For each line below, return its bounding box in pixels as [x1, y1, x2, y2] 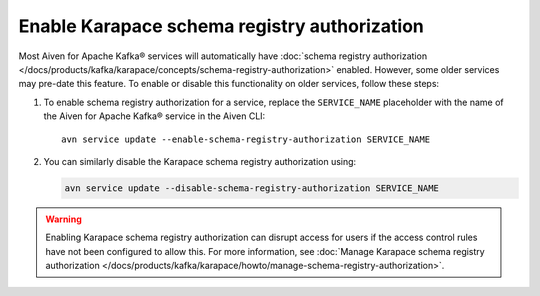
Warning [45, 213, 82, 225]
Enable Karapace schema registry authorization [18, 15, 424, 37]
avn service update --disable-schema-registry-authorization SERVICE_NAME [64, 182, 440, 194]
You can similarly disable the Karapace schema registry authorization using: [43, 155, 357, 167]
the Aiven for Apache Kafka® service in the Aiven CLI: [43, 110, 266, 122]
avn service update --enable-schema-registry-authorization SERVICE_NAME [61, 133, 431, 145]
